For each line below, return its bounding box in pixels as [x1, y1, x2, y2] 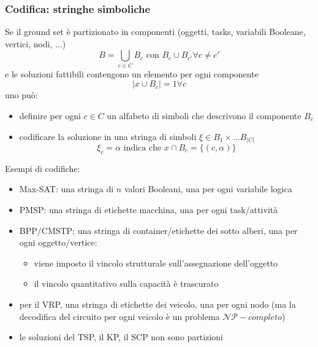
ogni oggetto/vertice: [19, 236, 97, 249]
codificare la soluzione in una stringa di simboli [19, 130, 197, 142]
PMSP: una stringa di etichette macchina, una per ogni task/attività [19, 203, 278, 216]
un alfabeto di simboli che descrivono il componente [107, 109, 301, 122]
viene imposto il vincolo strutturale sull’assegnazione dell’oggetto [34, 256, 278, 269]
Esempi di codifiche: [5, 162, 80, 174]
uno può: [5, 88, 38, 101]
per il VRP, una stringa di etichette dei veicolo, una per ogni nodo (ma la [19, 297, 296, 310]
